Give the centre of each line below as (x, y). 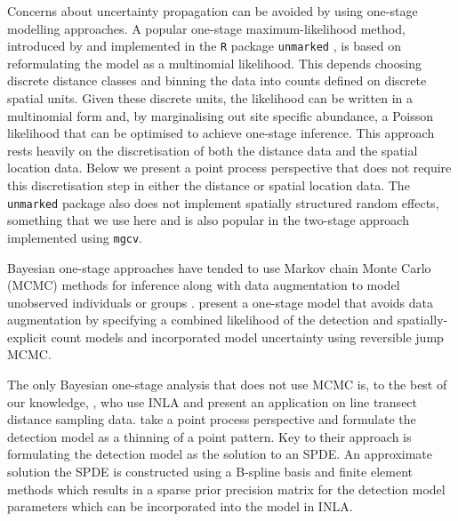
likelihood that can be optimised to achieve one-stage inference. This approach (221, 133)
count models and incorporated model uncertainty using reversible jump (247, 337)
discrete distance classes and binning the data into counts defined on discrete (217, 80)
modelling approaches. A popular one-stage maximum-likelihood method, (206, 28)
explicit (27, 337)
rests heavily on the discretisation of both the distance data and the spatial (213, 150)
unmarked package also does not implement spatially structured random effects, (223, 202)
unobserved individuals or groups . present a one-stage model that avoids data (220, 302)
